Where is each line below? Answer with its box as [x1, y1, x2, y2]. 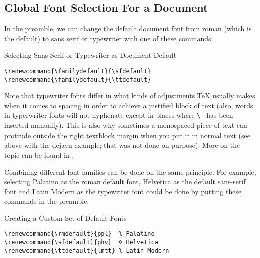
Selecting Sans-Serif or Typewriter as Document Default [4, 50, 177, 60]
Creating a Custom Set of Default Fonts [4, 212, 127, 223]
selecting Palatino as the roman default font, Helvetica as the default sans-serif [4, 176, 246, 187]
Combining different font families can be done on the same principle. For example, [4, 166, 256, 177]
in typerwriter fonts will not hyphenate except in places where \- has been [4, 110, 233, 120]
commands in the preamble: [4, 196, 89, 206]
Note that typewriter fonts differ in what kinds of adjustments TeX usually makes [4, 90, 255, 101]
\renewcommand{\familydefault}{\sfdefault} [4, 67, 151, 75]
